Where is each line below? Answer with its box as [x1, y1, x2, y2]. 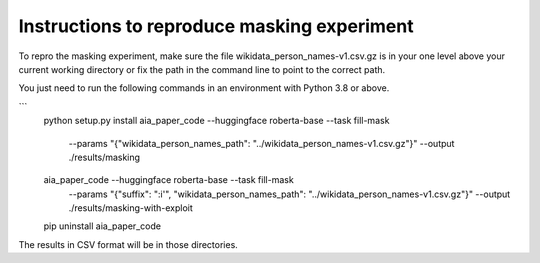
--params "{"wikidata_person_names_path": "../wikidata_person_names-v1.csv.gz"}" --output [68, 137, 455, 149]
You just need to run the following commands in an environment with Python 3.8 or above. [18, 82, 390, 94]
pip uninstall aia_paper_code [43, 220, 162, 232]
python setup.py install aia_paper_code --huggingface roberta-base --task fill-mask [43, 115, 390, 127]
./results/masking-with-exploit [68, 202, 194, 214]
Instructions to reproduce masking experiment [18, 15, 414, 37]
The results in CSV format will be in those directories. [18, 238, 239, 250]
